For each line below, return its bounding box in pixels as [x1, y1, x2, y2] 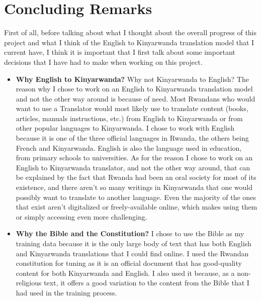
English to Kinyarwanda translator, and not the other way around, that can [16, 162, 250, 172]
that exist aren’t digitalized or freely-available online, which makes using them [16, 202, 257, 212]
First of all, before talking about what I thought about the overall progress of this [4, 27, 257, 38]
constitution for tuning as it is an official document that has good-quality [16, 258, 242, 268]
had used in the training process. [16, 287, 117, 297]
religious [16, 277, 42, 288]
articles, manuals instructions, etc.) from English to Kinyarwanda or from [16, 113, 243, 123]
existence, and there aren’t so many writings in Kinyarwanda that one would [16, 182, 252, 192]
